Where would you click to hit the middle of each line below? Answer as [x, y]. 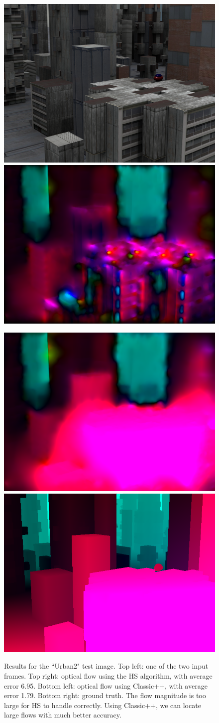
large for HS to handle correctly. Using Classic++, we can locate [103, 705]
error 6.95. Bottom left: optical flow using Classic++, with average [106, 685]
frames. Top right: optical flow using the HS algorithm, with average [108, 675]
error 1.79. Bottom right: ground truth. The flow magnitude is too [105, 695]
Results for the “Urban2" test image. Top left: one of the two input [106, 666]
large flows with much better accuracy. [63, 715]
